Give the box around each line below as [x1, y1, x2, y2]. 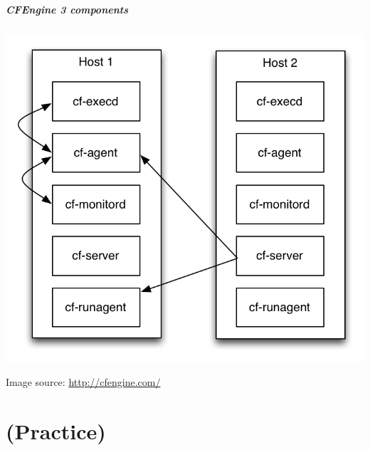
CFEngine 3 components [6, 1, 128, 16]
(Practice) [6, 416, 106, 445]
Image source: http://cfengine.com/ [6, 375, 161, 389]
